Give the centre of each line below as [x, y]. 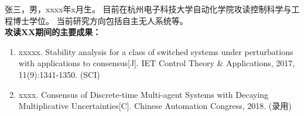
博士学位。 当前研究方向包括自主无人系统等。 [100, 20]
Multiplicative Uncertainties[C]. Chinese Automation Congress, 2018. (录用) [155, 106]
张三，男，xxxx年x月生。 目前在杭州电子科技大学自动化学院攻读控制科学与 [148, 9]
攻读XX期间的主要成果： [53, 32]
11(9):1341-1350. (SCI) [59, 74]
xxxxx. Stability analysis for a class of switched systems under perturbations [156, 51]
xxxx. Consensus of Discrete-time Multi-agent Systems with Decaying [144, 94]
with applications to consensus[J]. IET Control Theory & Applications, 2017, [157, 63]
